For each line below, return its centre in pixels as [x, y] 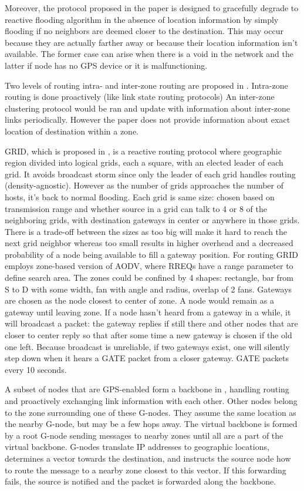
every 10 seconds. [36, 369]
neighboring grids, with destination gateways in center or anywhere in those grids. [152, 220]
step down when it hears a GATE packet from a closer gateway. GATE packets [147, 358]
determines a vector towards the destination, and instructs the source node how [148, 458]
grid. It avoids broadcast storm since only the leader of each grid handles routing [150, 174]
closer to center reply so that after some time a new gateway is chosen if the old [148, 335]
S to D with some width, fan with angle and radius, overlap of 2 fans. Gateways [148, 289]
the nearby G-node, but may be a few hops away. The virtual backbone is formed [151, 424]
